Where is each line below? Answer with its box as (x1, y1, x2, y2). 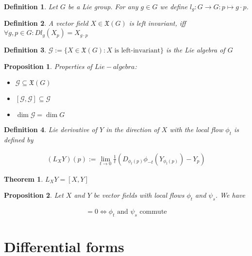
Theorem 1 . (4, 173, 43, 184)
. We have (215, 190, 245, 200)
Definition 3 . (4, 45, 47, 55)
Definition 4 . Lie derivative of (4, 124, 97, 135)
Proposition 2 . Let (4, 190, 64, 200)
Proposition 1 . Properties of (4, 61, 92, 71)
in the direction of (106, 124, 159, 135)
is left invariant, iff (129, 18, 186, 28)
